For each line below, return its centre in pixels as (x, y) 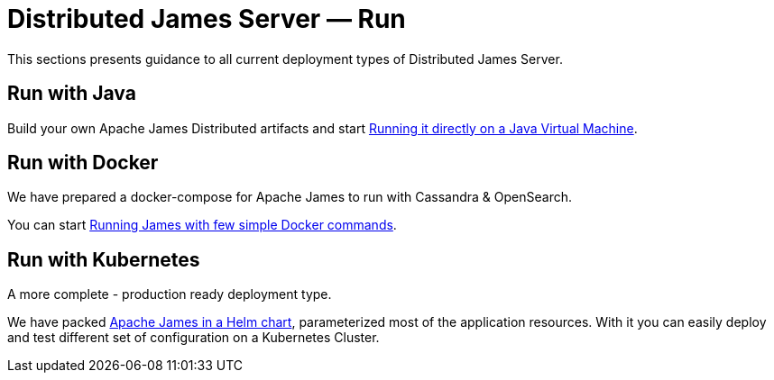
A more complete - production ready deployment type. (170, 294)
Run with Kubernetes (104, 259)
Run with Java (72, 94)
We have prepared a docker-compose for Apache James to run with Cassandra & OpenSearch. (290, 197)
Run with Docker (83, 163)
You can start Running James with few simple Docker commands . (202, 225)
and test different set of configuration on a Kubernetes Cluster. (193, 338)
